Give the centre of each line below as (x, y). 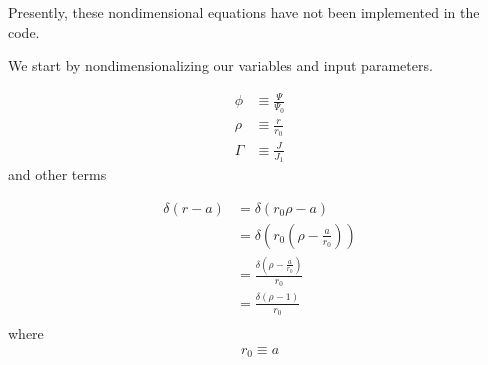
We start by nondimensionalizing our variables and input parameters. (220, 65)
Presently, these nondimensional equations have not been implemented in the (244, 12)
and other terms (57, 174)
